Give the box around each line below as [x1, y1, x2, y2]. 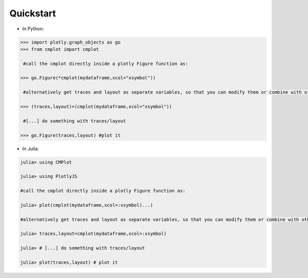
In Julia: [22, 145, 39, 152]
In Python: [22, 26, 44, 32]
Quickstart [9, 8, 56, 19]
